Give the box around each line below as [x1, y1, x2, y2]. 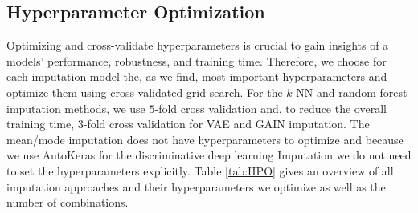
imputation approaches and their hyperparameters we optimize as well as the [6, 178, 386, 195]
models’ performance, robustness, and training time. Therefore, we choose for [6, 52, 387, 69]
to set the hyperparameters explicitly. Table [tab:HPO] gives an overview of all [6, 162, 394, 179]
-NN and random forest [292, 83, 408, 100]
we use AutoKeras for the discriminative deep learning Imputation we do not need [6, 147, 412, 163]
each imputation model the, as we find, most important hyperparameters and [6, 68, 387, 85]
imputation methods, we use [6, 99, 145, 116]
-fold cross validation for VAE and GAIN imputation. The [83, 115, 370, 132]
